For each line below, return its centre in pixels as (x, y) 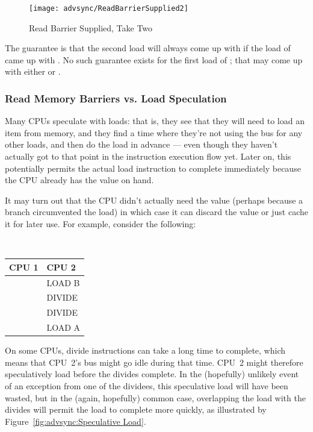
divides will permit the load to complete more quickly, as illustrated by (136, 409)
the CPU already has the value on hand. (79, 180)
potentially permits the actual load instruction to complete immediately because (153, 168)
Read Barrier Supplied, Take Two (91, 27)
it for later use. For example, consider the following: (101, 224)
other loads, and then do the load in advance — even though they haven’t (141, 144)
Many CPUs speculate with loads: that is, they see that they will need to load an (155, 121)
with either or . (33, 71)
